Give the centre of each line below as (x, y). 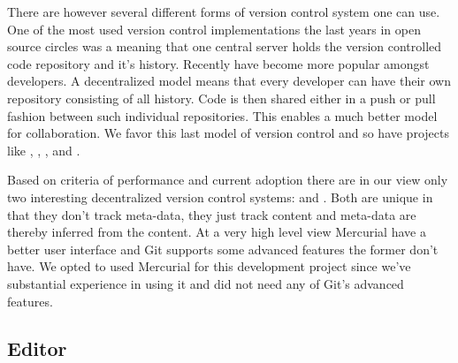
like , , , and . (44, 150)
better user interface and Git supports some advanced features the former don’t (223, 249)
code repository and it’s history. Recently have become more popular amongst (218, 63)
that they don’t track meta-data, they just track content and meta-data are (212, 214)
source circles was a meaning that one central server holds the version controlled (225, 46)
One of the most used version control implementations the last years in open (214, 29)
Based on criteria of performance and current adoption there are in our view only (228, 180)
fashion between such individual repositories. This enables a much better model (222, 115)
